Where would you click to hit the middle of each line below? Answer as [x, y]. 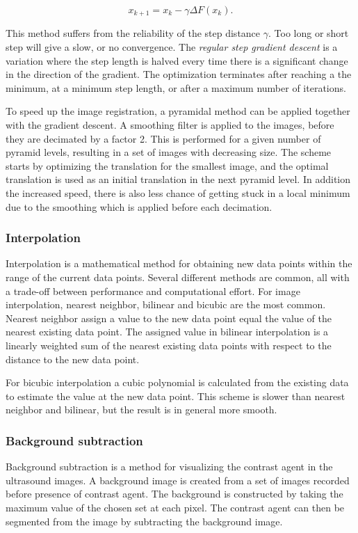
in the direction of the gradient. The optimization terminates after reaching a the [179, 74]
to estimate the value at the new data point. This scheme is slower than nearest [176, 396]
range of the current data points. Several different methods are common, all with [178, 277]
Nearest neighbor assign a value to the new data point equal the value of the [169, 318]
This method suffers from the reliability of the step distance [133, 33]
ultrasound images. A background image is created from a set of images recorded [178, 480]
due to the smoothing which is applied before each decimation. [139, 206]
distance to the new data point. [73, 359]
